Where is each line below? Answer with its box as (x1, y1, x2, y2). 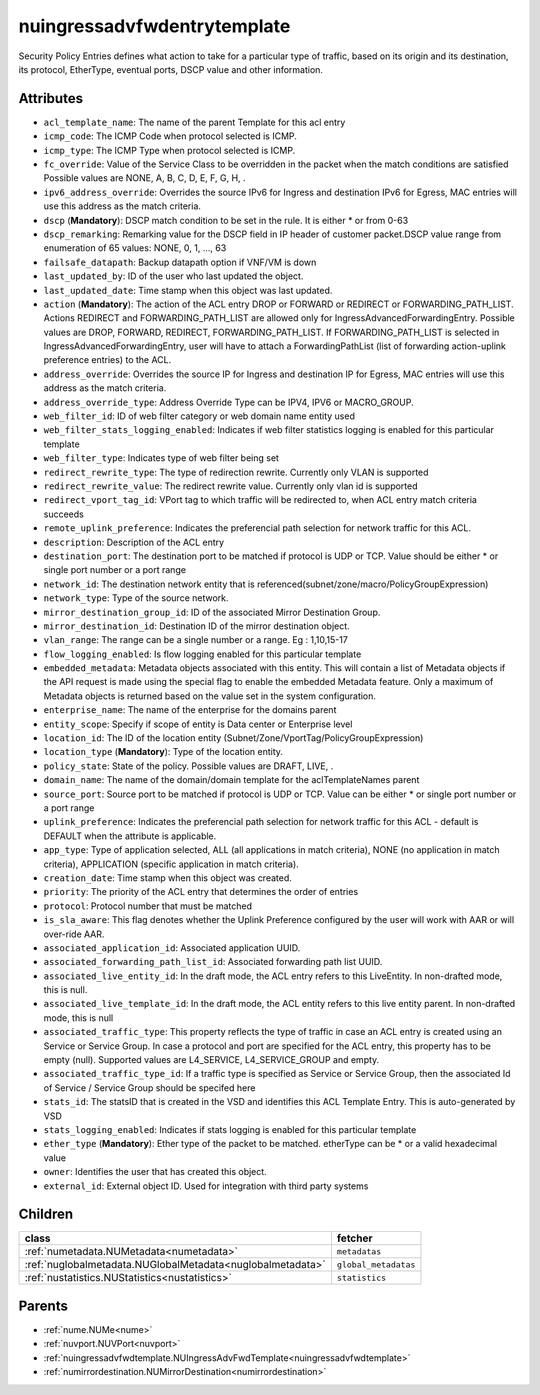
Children (18, 1206, 74, 1223)
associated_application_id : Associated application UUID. (43, 941, 301, 954)
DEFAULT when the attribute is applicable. (43, 830, 217, 842)
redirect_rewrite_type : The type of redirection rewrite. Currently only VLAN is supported (43, 466, 429, 478)
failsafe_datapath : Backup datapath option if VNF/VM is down (43, 256, 317, 268)
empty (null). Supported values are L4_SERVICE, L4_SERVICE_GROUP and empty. (43, 1054, 380, 1066)
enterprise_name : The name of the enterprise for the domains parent (43, 704, 337, 716)
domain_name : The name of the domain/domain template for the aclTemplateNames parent (43, 774, 420, 786)
